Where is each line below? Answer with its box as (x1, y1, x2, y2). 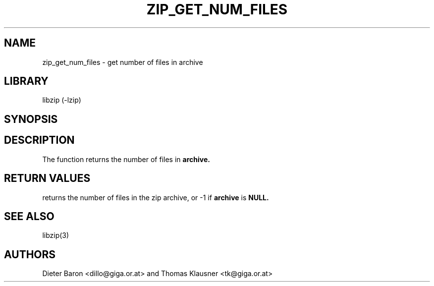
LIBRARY (4, 75, 49, 88)
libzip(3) (42, 231, 69, 240)
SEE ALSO (4, 210, 54, 223)
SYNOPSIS (4, 113, 58, 125)
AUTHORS (4, 248, 56, 261)
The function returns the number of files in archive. (42, 155, 210, 164)
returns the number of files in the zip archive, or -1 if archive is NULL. (42, 193, 269, 202)
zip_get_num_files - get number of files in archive (42, 57, 203, 66)
